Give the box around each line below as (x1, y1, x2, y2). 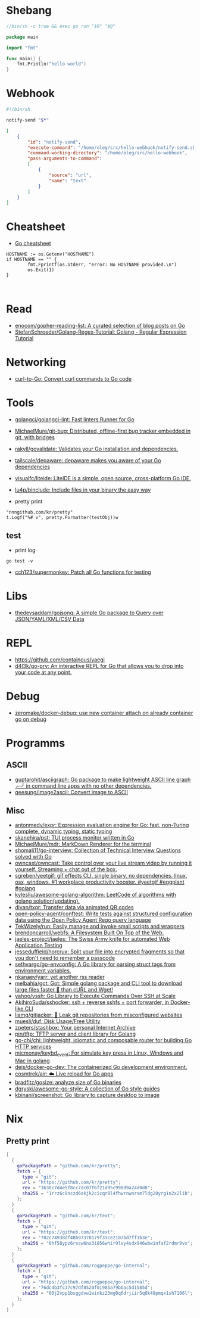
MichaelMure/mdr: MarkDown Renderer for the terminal (14, 841, 152, 848)
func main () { (6, 55, 42, 61)
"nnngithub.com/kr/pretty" (6, 509, 73, 515)
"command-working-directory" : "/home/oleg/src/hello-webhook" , (27, 150, 187, 156)
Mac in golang (14, 1057, 50, 1064)
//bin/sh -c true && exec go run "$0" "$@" (6, 23, 116, 29)
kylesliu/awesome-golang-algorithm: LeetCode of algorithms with (14, 891, 177, 899)
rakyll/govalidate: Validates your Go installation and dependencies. (14, 445, 179, 452)
